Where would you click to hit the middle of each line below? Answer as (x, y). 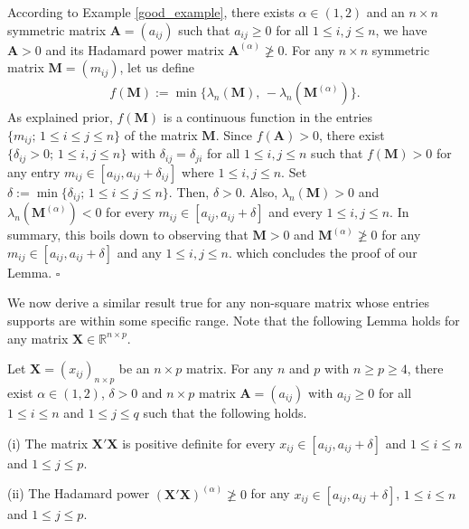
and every (295, 212)
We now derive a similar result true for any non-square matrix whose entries (218, 302)
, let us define (157, 67)
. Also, (260, 191)
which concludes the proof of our (327, 252)
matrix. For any (230, 368)
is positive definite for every (199, 443)
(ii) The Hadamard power (79, 493)
